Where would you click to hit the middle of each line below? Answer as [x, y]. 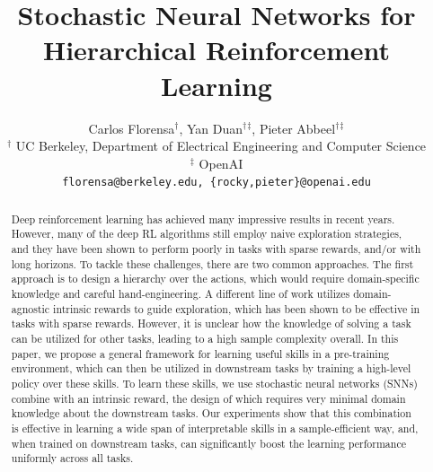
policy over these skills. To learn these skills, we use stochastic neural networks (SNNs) [214, 383]
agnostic [31, 308]
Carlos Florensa [132, 128]
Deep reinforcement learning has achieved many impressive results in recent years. [203, 219]
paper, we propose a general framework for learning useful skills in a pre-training [200, 353]
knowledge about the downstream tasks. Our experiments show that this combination [211, 413]
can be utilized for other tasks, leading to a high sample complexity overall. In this [205, 338]
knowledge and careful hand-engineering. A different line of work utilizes [181, 294]
